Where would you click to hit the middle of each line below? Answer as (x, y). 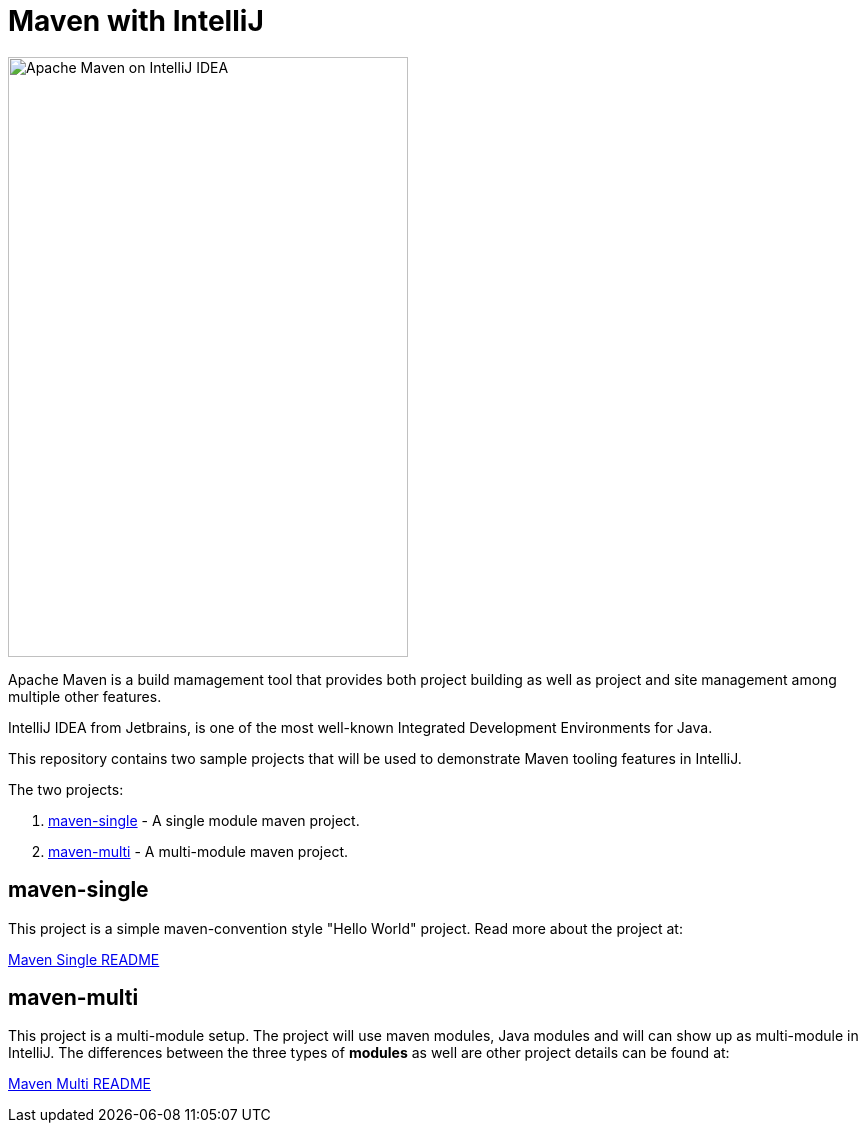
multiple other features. (85, 696)
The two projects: (66, 789)
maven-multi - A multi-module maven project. (198, 851)
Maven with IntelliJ (136, 21)
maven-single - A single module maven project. (204, 820)
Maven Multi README (79, 1084)
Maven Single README (84, 959)
